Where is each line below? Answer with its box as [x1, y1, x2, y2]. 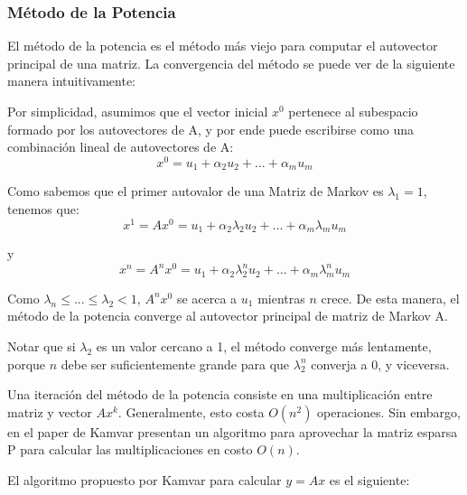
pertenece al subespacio [288, 102, 418, 120]
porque [7, 354, 46, 373]
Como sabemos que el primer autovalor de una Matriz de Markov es [7, 182, 384, 201]
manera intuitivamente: [7, 71, 135, 90]
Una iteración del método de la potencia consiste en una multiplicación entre [7, 385, 433, 404]
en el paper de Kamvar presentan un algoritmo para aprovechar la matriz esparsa [7, 422, 458, 441]
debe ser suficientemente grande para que [61, 354, 290, 373]
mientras [257, 288, 305, 307]
